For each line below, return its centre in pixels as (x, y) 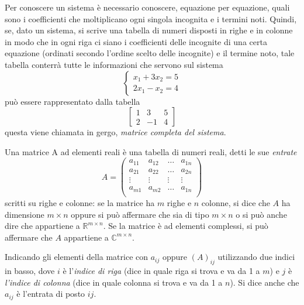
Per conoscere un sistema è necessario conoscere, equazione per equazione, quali (147, 7)
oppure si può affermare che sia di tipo (140, 214)
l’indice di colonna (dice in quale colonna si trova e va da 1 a (114, 282)
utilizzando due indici (256, 257)
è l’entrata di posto (51, 294)
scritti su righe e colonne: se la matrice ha (80, 202)
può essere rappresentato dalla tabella (72, 101)
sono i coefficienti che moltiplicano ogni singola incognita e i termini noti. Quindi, (151, 18)
